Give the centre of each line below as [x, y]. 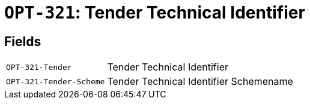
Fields [23, 41]
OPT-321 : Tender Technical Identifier [155, 13]
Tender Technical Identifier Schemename [200, 82]
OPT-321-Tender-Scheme [56, 81]
